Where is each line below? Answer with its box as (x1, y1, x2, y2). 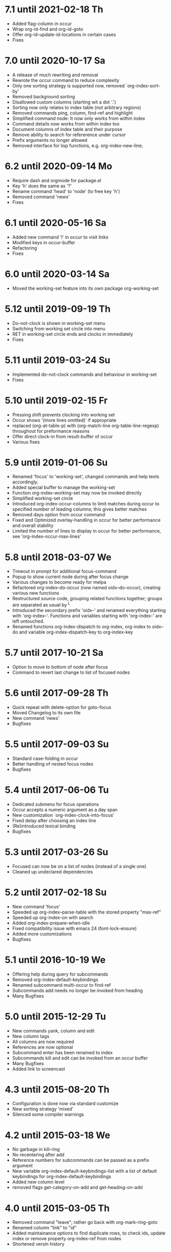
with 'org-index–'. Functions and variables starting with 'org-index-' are (12, 613, 162, 619)
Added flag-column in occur (12, 20, 72, 27)
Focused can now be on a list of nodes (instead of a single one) (12, 863, 146, 869)
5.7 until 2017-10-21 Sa (5, 647, 103, 659)
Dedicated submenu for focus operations (12, 801, 99, 807)
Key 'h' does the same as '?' (12, 183, 72, 189)
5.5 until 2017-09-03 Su (5, 738, 109, 750)
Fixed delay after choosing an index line (12, 817, 97, 823)
